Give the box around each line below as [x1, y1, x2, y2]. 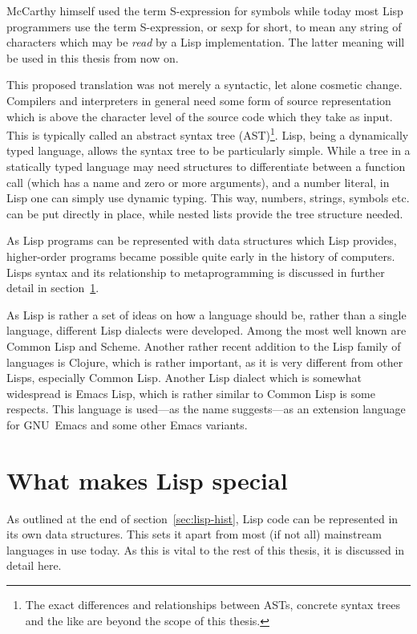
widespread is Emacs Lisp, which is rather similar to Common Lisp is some [6, 384, 375, 401]
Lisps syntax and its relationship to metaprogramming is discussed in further [6, 263, 385, 280]
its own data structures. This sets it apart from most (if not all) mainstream [6, 526, 382, 543]
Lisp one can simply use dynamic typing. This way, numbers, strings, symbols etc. [6, 189, 410, 206]
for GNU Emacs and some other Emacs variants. [6, 416, 248, 433]
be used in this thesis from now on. [6, 49, 179, 66]
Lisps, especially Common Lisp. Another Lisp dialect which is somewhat [6, 369, 362, 386]
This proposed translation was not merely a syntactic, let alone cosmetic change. [6, 76, 403, 93]
